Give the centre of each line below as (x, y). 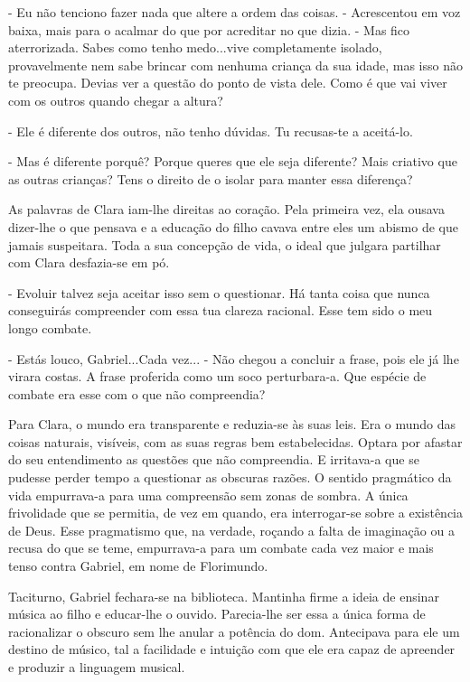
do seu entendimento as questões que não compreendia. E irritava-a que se (214, 459)
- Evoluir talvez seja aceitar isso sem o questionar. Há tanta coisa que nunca (219, 292)
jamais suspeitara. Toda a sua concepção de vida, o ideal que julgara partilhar (225, 244)
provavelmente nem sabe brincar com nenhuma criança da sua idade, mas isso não (235, 65)
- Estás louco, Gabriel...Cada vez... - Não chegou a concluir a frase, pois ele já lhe (234, 358)
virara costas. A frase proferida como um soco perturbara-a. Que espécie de (217, 376)
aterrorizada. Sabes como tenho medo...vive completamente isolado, (195, 47)
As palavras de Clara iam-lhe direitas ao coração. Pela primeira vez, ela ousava (226, 209)
